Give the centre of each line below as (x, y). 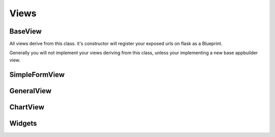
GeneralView (31, 91)
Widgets (23, 123)
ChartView (27, 107)
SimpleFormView (37, 75)
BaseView (25, 31)
